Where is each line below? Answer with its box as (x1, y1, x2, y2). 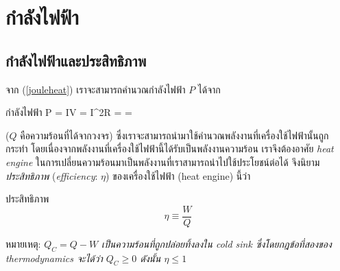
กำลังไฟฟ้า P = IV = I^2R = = (5, 105, 132, 119)
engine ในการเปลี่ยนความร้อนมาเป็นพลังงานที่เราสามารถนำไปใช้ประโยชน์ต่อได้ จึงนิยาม (5, 154, 320, 169)
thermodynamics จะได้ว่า (5, 250, 103, 265)
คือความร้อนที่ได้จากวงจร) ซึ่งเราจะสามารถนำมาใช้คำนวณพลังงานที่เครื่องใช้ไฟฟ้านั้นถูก (20, 128, 329, 142)
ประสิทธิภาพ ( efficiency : (5, 168, 98, 182)
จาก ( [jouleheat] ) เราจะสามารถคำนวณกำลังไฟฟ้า (5, 82, 186, 96)
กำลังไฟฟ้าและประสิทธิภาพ (5, 49, 147, 71)
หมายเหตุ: (5, 236, 41, 250)
